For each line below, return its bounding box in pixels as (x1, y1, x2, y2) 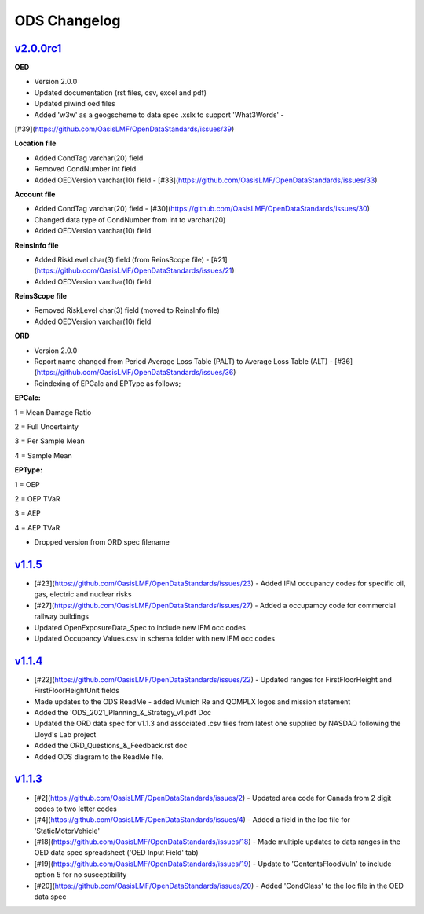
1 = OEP (14, 479, 40, 489)
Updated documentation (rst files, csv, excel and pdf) (34, 87, 207, 97)
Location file (14, 138, 57, 149)
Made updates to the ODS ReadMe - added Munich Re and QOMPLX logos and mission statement (34, 696, 351, 707)
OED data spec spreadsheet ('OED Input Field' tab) (34, 848, 199, 857)
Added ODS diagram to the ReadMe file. (34, 751, 164, 762)
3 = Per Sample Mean (14, 436, 86, 446)
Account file (14, 189, 56, 199)
